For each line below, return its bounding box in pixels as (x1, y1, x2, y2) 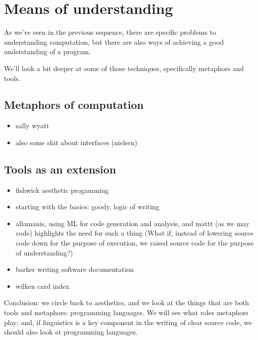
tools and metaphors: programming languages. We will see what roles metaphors (4, 307, 249, 318)
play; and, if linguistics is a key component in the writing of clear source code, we (4, 317, 252, 327)
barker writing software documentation (15, 264, 134, 274)
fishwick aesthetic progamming (15, 184, 109, 195)
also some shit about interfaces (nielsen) (15, 137, 137, 147)
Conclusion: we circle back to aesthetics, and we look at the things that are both (4, 297, 249, 308)
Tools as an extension (4, 161, 116, 176)
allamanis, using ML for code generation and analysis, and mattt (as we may (15, 218, 250, 228)
